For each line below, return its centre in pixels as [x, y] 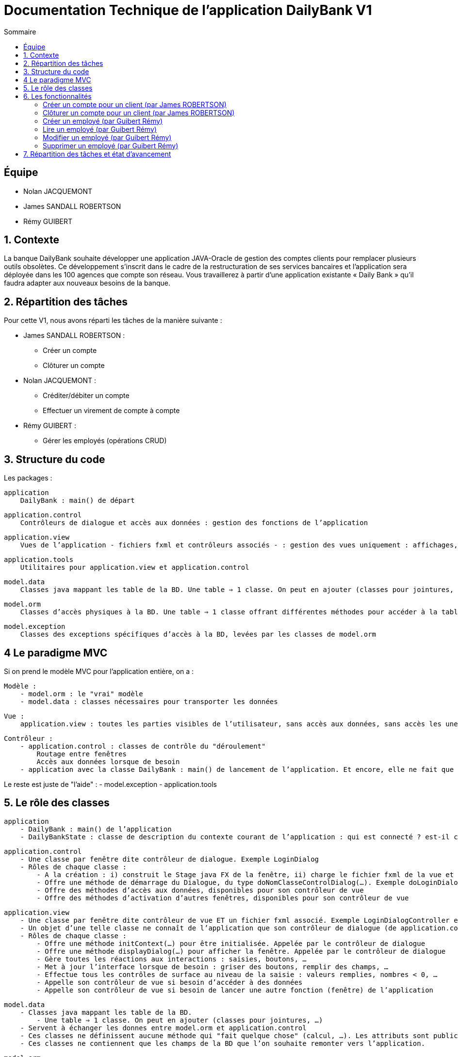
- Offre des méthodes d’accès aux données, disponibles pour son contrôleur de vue [200, 890]
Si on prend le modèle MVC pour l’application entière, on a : [99, 671]
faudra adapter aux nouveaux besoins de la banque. [87, 283]
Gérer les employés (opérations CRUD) [105, 441]
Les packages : [28, 478]
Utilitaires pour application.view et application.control [135, 568]
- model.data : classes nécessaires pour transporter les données [149, 701]
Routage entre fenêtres [82, 754]
